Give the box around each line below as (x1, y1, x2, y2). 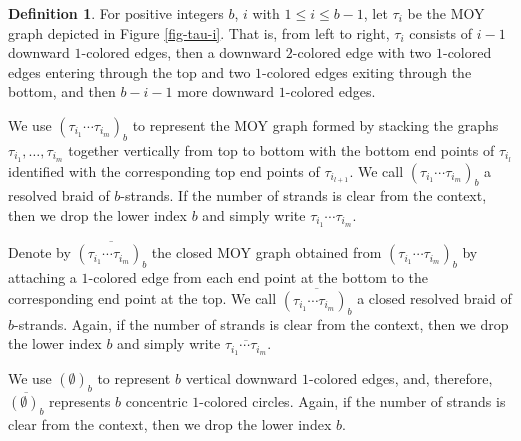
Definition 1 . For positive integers (8, 3, 224, 23)
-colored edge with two (292, 42, 432, 63)
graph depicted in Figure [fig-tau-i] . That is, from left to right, (8, 22, 390, 43)
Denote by (8, 242, 71, 263)
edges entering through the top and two (8, 61, 251, 82)
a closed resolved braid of (357, 288, 512, 309)
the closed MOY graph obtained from (151, 242, 382, 263)
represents (49, 390, 111, 411)
